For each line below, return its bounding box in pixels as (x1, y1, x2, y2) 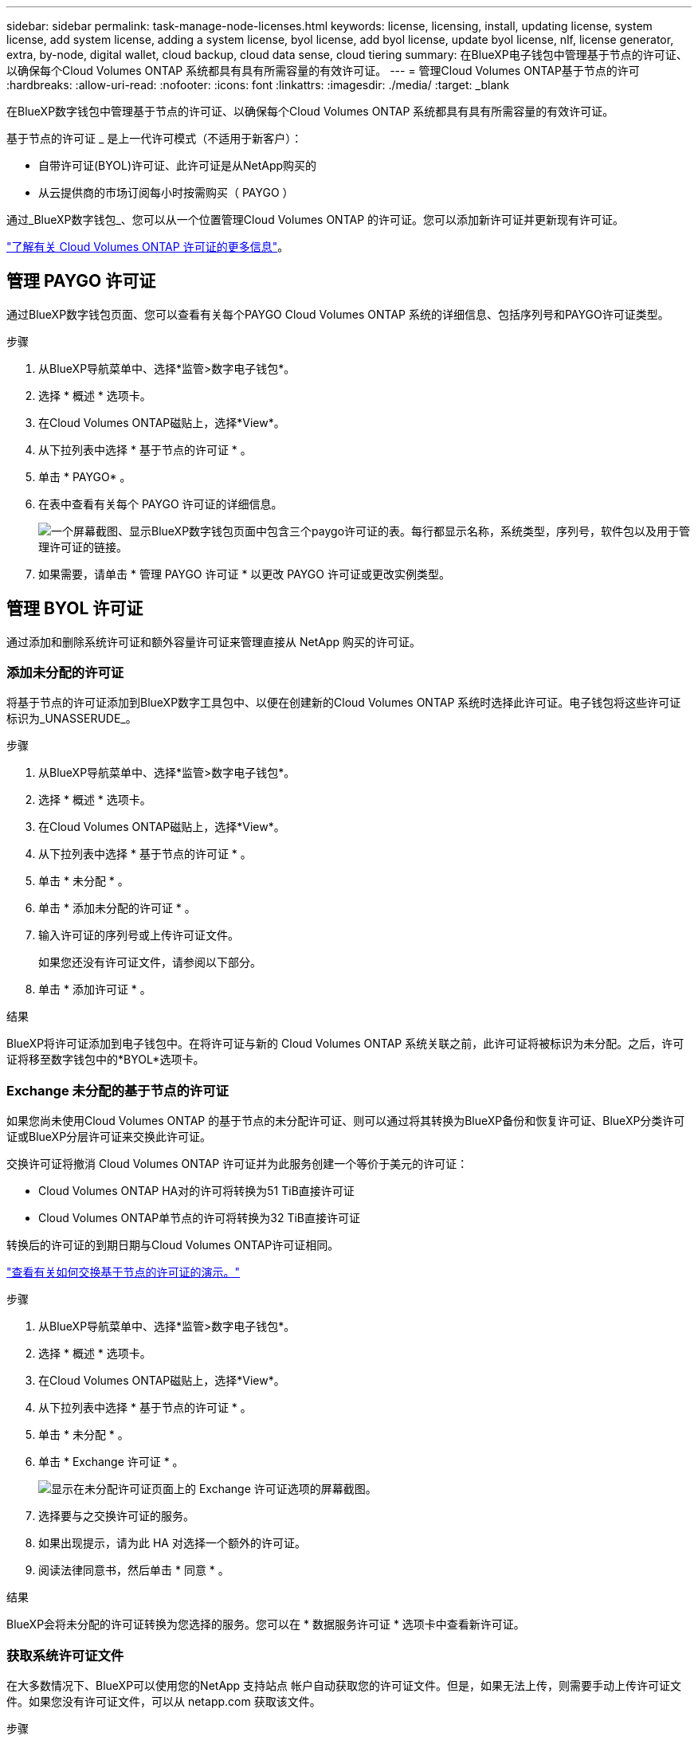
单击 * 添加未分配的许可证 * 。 (38, 901, 196, 915)
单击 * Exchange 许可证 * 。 (38, 1455, 184, 1469)
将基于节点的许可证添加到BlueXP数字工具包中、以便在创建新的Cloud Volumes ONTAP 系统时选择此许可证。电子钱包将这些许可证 (6, 696, 681, 710)
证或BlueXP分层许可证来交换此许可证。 (6, 1130, 212, 1144)
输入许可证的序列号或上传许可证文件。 (38, 928, 239, 942)
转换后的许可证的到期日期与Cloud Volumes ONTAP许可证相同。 (6, 1238, 339, 1252)
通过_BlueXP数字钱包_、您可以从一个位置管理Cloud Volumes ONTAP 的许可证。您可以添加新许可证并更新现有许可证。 (6, 213, 625, 226)
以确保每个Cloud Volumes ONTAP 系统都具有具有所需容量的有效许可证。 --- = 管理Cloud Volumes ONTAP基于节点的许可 (6, 64, 640, 77)
